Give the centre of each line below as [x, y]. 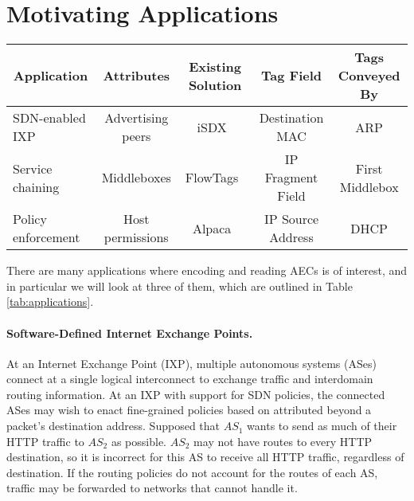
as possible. [139, 441]
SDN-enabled [49, 118]
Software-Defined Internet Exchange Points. [130, 333]
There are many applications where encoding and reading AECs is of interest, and [207, 270]
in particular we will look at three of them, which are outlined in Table [180, 286]
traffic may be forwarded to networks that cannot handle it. [152, 488]
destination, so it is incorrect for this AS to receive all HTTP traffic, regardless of [205, 457]
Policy [30, 219]
